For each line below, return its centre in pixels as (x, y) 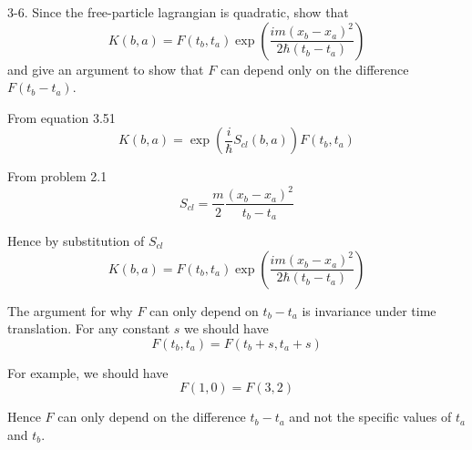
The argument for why (70, 310)
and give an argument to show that (106, 69)
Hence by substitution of (76, 240)
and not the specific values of (370, 417)
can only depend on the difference (152, 417)
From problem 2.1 (57, 176)
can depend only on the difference (314, 69)
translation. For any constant (89, 328)
